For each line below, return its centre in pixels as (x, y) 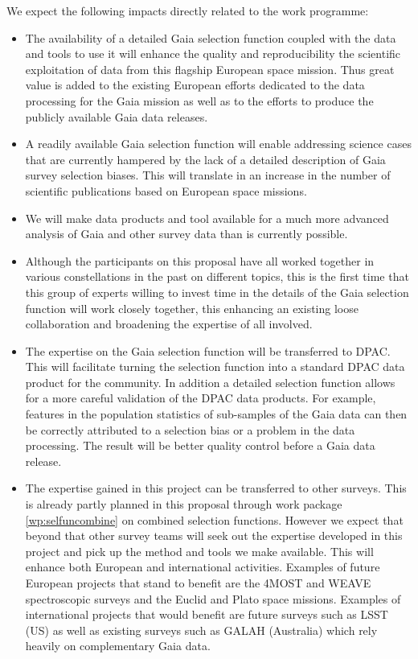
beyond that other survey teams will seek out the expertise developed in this (214, 535)
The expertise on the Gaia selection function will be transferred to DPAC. (208, 350)
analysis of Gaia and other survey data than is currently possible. (186, 234)
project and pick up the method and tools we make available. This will (199, 551)
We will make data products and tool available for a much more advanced (207, 218)
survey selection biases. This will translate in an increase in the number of (208, 175)
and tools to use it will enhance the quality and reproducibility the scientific (213, 54)
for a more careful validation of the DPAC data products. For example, (201, 398)
